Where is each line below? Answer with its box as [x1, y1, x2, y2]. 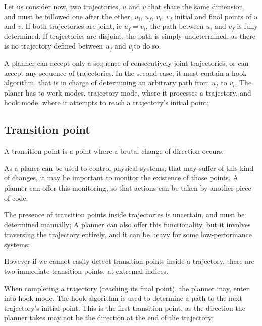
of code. [4, 192, 28, 203]
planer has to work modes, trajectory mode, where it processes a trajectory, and [4, 87, 251, 98]
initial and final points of [174, 11, 252, 21]
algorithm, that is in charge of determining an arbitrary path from [4, 77, 209, 88]
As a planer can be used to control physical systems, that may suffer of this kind [4, 162, 254, 173]
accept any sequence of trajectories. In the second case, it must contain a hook [4, 67, 247, 78]
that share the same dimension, [148, 1, 245, 11]
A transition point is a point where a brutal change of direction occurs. [4, 146, 224, 156]
